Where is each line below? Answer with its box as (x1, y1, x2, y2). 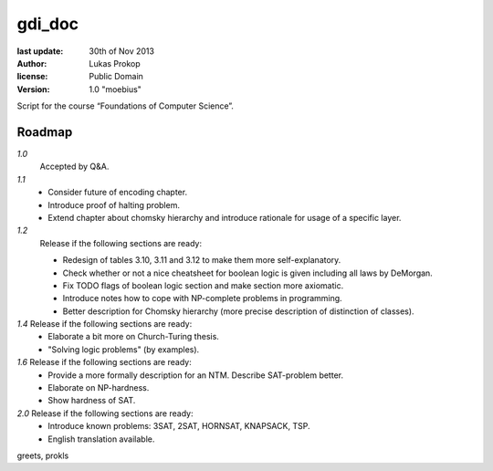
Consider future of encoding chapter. (47, 187, 187, 198)
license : (16, 71, 48, 82)
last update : (16, 46, 64, 57)
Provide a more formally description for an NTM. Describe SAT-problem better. (47, 370, 344, 381)
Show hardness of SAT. (47, 395, 136, 406)
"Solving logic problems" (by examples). (47, 343, 200, 355)
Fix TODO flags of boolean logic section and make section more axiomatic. (62, 279, 344, 291)
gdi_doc (16, 14, 79, 34)
